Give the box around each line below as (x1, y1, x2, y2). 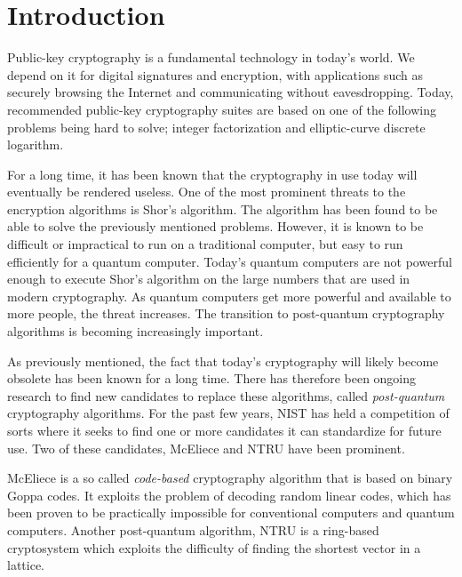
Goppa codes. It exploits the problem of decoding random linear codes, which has (7, 485, 451, 504)
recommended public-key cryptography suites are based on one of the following (7, 100, 436, 118)
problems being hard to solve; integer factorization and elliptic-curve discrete (7, 117, 426, 136)
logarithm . (7, 135, 64, 154)
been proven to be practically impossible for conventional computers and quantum (7, 503, 455, 522)
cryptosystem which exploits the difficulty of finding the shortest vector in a (7, 538, 421, 557)
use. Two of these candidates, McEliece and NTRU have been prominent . (7, 438, 405, 457)
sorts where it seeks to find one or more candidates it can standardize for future (7, 421, 442, 439)
